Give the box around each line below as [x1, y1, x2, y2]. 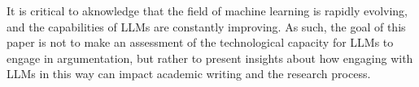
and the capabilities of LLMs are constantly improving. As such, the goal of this [7, 18, 406, 35]
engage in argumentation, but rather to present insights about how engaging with [7, 49, 413, 66]
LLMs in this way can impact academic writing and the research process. [7, 65, 371, 82]
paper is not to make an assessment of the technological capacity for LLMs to [7, 34, 394, 51]
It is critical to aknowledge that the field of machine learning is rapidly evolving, [7, 2, 408, 19]
